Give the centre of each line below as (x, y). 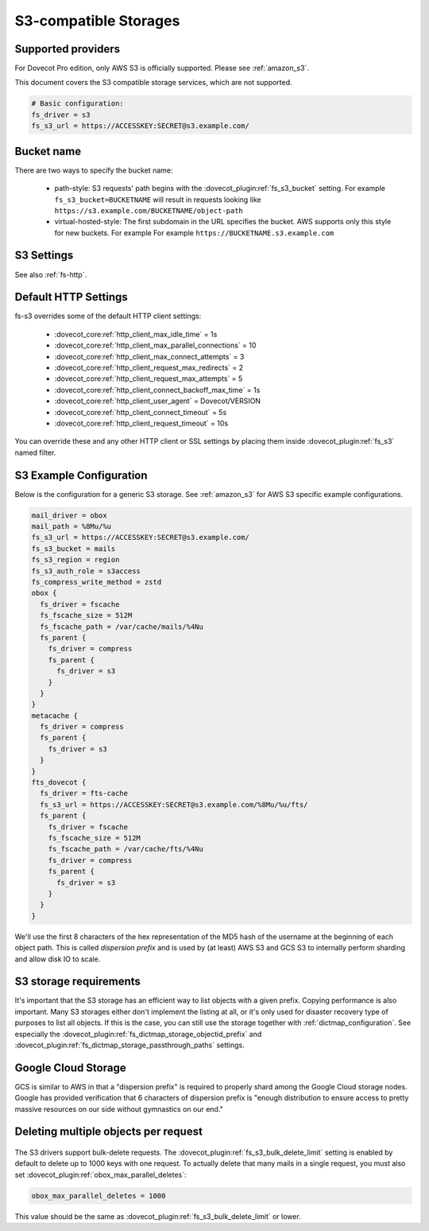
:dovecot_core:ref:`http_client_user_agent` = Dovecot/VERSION (158, 401)
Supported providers (68, 49)
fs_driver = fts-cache (84, 794)
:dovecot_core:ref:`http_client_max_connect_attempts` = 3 (149, 356)
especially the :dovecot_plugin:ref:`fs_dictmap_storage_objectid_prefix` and (138, 1034)
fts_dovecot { (59, 782)
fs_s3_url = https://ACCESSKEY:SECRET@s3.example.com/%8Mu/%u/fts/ (174, 804)
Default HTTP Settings (71, 297)
